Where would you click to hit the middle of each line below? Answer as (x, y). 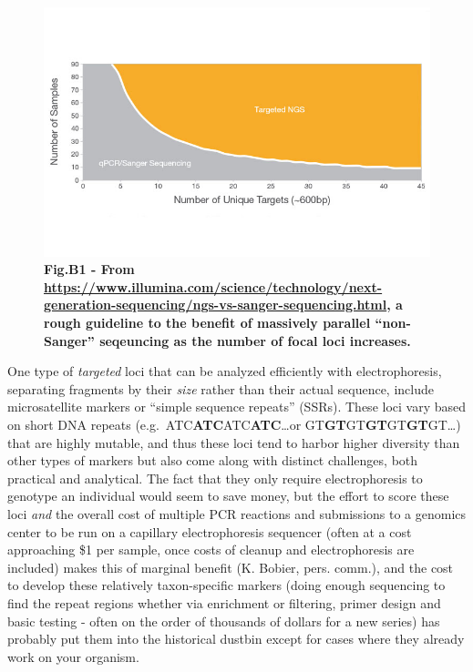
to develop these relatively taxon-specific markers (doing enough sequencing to (226, 585)
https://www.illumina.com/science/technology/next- (213, 286)
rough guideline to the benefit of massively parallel (207, 323)
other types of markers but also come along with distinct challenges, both (213, 460)
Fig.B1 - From (89, 269)
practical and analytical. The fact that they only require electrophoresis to (215, 478)
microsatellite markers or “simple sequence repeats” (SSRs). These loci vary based (237, 407)
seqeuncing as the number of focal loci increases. (255, 340)
